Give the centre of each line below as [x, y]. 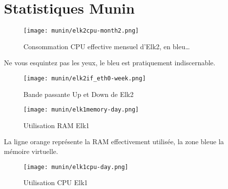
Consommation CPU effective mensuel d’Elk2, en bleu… [107, 46]
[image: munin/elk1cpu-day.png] [76, 167]
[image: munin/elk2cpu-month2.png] [81, 31]
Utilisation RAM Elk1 [57, 125]
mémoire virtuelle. [31, 151]
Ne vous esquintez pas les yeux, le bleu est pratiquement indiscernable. [110, 63]
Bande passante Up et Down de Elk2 [79, 94]
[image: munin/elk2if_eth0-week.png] [85, 78]
